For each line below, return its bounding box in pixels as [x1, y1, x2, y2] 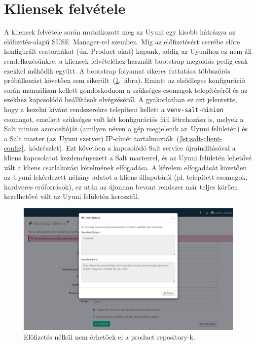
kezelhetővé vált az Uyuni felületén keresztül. [4, 191, 140, 201]
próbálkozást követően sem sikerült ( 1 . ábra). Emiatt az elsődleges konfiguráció [4, 75, 245, 85]
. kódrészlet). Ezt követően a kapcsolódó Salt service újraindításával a [23, 143, 236, 153]
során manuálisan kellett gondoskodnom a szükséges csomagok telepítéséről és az [4, 84, 248, 95]
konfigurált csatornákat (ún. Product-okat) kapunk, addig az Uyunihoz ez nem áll [4, 46, 252, 56]
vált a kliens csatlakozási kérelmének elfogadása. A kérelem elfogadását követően [4, 162, 247, 172]
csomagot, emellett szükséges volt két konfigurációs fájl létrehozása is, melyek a [4, 114, 244, 124]
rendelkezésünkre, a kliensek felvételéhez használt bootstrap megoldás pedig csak [4, 55, 248, 66]
